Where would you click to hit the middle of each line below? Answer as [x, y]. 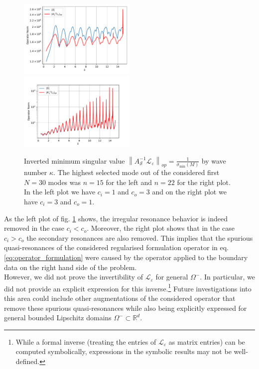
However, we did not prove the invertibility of [73, 277]
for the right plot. [204, 182]
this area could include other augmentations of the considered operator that [120, 298]
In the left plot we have [60, 192]
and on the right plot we [189, 192]
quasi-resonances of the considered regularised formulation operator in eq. [117, 247]
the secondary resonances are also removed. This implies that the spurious [140, 237]
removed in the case [34, 228]
